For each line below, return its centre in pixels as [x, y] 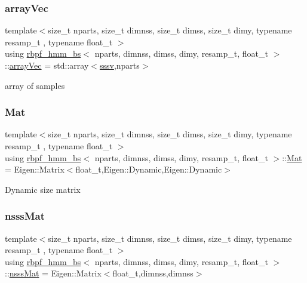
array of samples [35, 85]
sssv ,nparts [119, 65]
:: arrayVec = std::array [47, 65]
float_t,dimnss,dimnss [153, 273]
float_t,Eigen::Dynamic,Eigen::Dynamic [149, 169]
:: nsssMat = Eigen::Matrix [53, 273]
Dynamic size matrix [43, 189]
